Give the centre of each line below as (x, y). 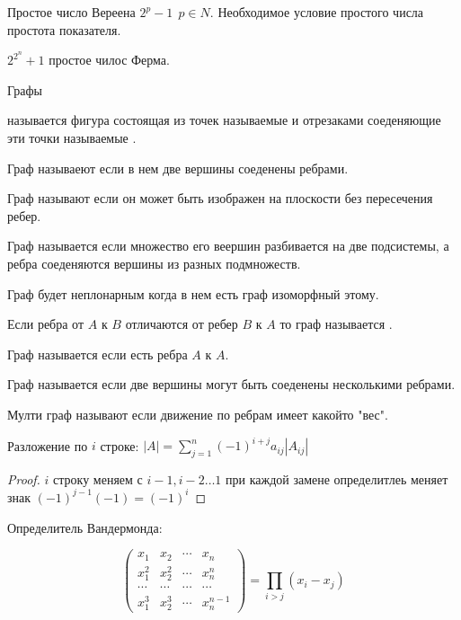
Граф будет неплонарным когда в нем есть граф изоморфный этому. (193, 293)
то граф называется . (336, 324)
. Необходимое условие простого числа (317, 12)
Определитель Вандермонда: (85, 527)
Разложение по (48, 445)
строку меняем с (98, 478)
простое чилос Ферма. (109, 60)
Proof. (24, 478)
